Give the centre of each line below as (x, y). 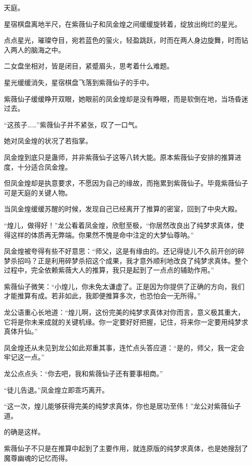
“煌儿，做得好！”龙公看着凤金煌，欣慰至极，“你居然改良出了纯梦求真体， (121, 225)
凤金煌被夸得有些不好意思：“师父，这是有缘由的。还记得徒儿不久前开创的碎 (124, 251)
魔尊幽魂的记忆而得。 (38, 457)
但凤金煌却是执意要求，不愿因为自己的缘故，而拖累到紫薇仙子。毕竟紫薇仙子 (126, 183)
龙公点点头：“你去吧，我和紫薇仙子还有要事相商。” (84, 373)
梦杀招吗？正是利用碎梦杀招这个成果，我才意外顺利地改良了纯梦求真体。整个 (126, 260)
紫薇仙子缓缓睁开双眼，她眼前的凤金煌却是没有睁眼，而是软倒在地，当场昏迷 (126, 98)
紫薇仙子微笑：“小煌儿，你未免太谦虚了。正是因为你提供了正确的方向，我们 (124, 286)
